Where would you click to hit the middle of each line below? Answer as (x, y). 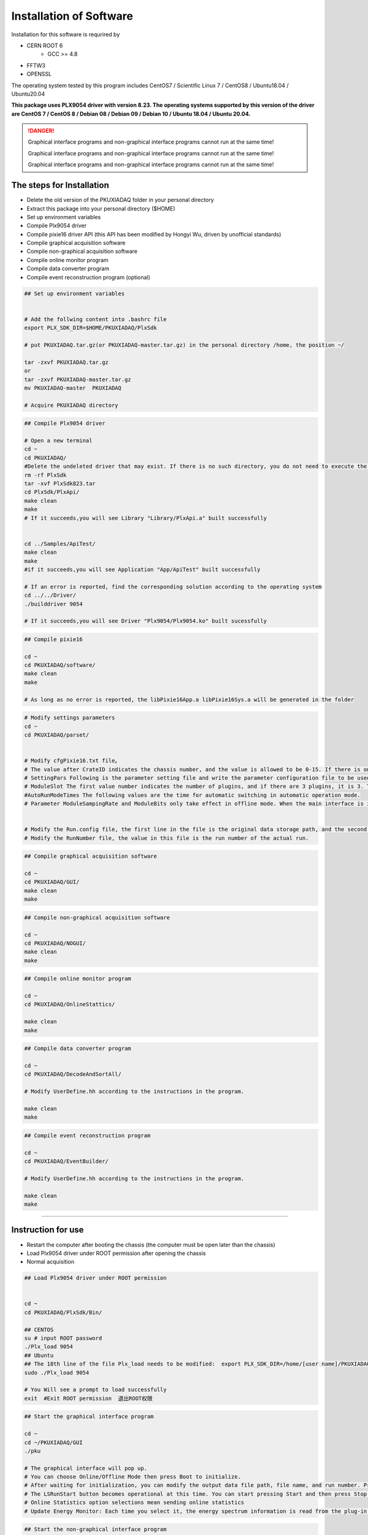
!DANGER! (41, 131)
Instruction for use (48, 1230)
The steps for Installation (60, 185)
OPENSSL (39, 74)
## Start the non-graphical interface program (95, 1529)
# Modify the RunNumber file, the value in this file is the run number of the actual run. (167, 838)
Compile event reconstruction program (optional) (88, 277)
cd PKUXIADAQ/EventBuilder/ (66, 1161)
